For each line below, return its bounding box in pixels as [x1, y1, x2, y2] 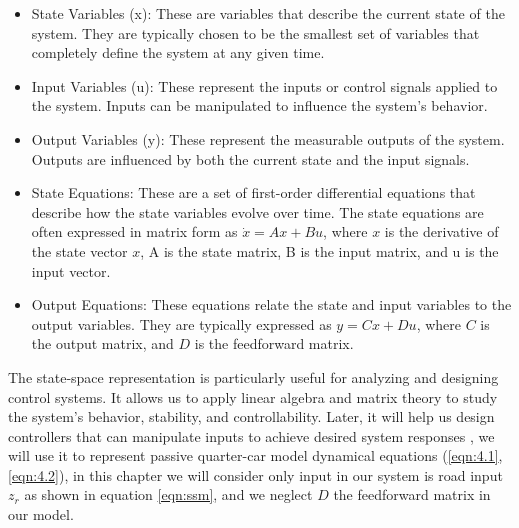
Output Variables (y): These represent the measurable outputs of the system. [31, 128, 505, 149]
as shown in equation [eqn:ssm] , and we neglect [24, 484, 313, 505]
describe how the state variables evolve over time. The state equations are [31, 201, 484, 222]
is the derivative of [384, 221, 499, 242]
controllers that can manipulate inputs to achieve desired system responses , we [8, 425, 495, 446]
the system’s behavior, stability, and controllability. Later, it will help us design [8, 406, 495, 427]
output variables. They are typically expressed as [31, 313, 332, 334]
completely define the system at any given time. [31, 42, 325, 63]
